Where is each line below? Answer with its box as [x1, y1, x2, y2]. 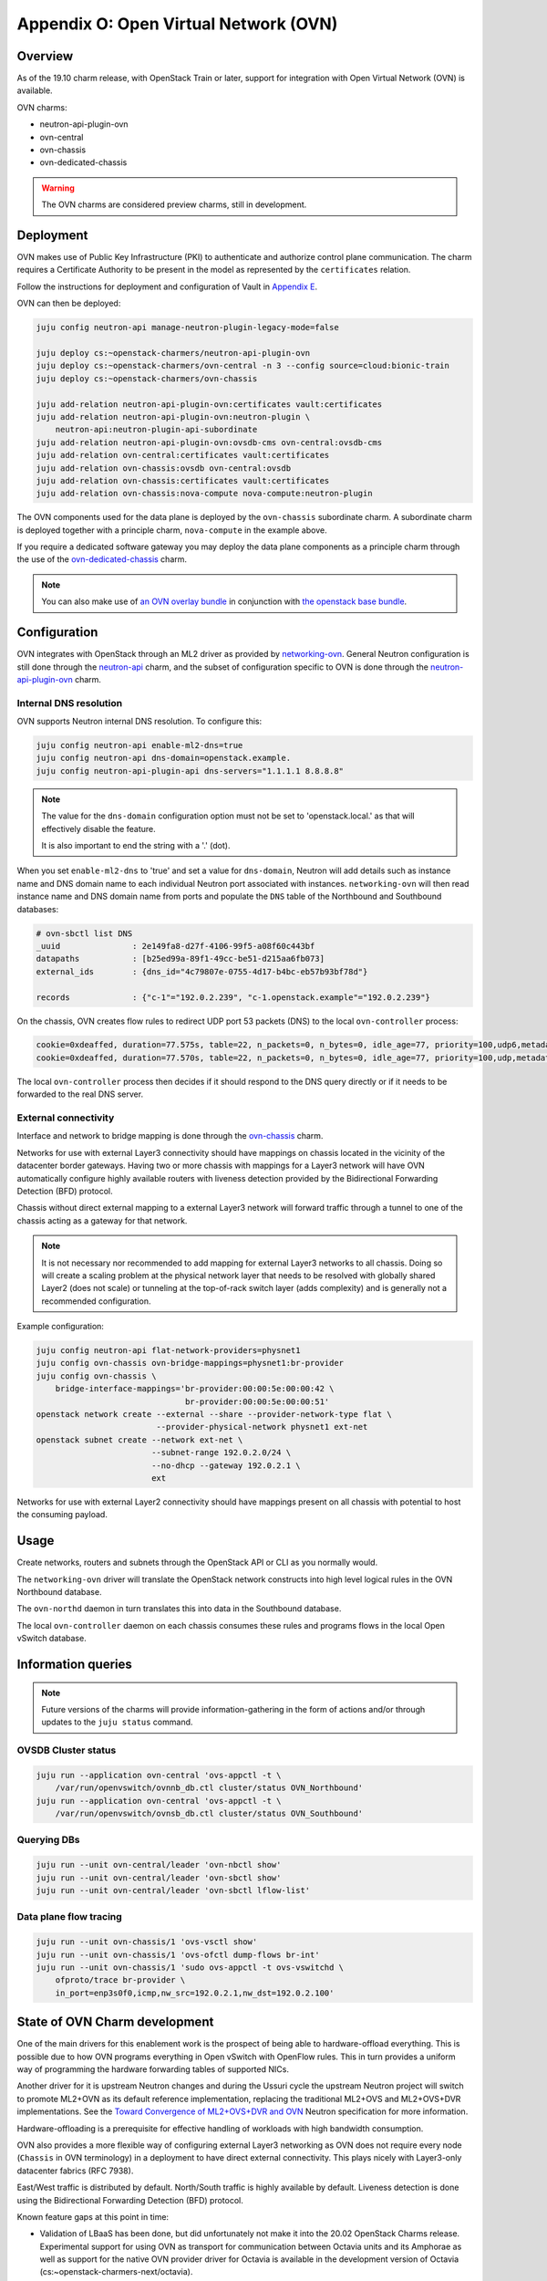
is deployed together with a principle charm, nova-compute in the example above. [16, 525, 327, 536]
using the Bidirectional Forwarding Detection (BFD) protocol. [16, 2194, 243, 2205]
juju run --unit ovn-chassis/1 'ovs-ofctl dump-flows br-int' [36, 1949, 320, 1960]
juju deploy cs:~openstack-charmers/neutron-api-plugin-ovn [36, 348, 311, 359]
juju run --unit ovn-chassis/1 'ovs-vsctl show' [36, 1937, 258, 1947]
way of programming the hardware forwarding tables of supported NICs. [16, 2064, 289, 2075]
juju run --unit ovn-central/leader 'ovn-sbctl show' [36, 1872, 282, 1883]
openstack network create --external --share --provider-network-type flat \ [36, 1410, 392, 1420]
